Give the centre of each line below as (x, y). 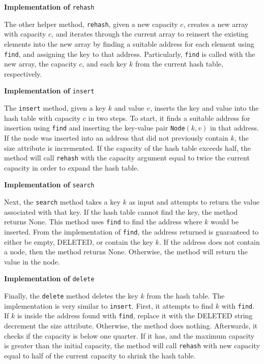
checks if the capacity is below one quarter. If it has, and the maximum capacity (129, 335)
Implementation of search (49, 185)
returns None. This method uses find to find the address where (103, 222)
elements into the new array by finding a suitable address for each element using (129, 43)
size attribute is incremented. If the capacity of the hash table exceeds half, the (127, 147)
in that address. (234, 128)
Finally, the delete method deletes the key (71, 295)
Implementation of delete (49, 278)
